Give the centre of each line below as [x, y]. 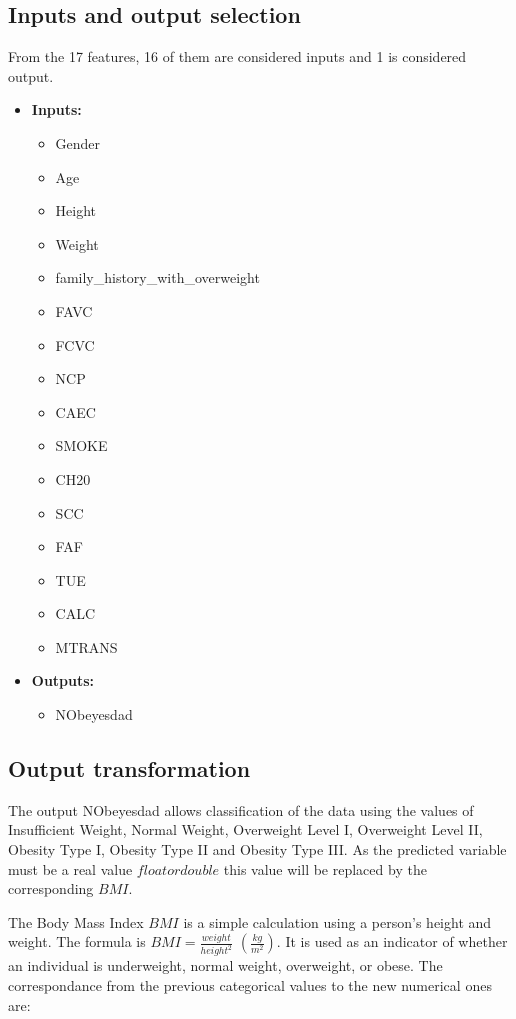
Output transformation [129, 768]
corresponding [51, 888]
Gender [78, 142]
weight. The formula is [77, 941]
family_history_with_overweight [157, 277]
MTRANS [86, 646]
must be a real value [70, 868]
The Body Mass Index [76, 921]
